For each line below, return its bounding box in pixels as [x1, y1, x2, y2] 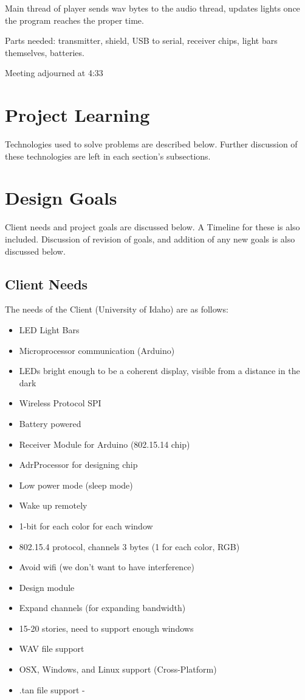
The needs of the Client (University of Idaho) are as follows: [5, 303, 228, 316]
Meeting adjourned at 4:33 [5, 66, 103, 79]
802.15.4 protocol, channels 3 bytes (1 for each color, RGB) [19, 540, 240, 553]
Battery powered [19, 417, 81, 430]
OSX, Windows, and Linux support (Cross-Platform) [19, 663, 217, 676]
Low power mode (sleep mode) [19, 478, 133, 491]
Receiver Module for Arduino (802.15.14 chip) [19, 437, 190, 450]
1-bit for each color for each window [19, 519, 153, 532]
